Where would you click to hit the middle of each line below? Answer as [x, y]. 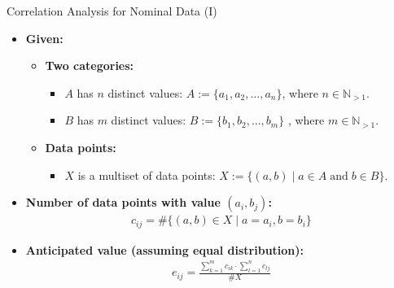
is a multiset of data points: [147, 175]
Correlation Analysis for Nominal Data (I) [112, 11]
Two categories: [90, 65]
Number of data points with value [123, 202]
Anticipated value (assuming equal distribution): [165, 249]
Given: [44, 38]
